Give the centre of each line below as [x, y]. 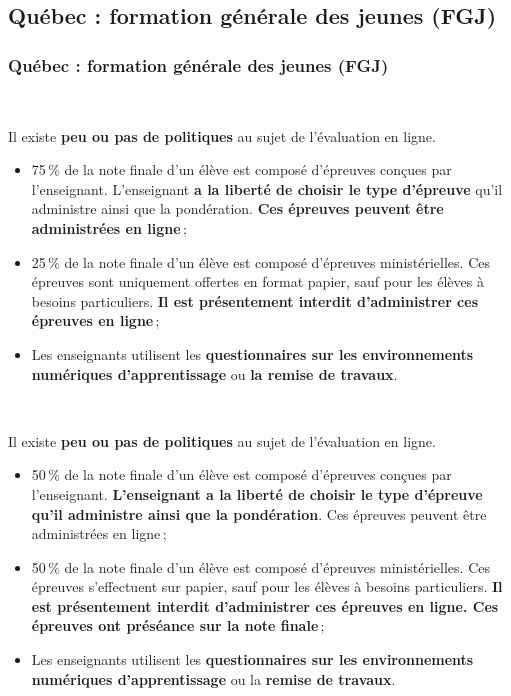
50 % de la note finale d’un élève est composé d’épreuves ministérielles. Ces [260, 566]
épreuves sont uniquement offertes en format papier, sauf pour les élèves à [257, 281]
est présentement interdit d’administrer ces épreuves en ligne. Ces [265, 605]
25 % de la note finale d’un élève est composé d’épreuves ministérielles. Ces [260, 261]
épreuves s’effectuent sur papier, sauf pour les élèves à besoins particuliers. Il [267, 586]
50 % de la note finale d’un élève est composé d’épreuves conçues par [241, 474]
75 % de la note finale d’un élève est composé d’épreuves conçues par [241, 169]
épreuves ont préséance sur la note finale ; [178, 625]
